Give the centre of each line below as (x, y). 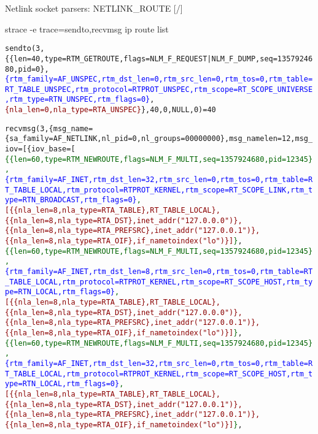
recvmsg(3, (27, 128)
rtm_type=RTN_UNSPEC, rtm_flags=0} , (82, 100)
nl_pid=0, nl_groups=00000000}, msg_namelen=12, (198, 139)
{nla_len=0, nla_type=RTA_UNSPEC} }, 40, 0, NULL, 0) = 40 (111, 110)
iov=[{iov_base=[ (40, 149)
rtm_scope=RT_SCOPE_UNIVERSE (253, 89)
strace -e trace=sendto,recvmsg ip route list (87, 29)
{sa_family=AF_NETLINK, (53, 139)
